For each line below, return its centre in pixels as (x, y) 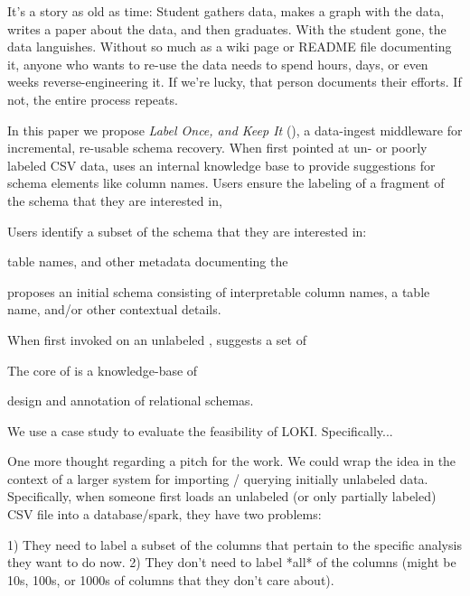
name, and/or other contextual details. (114, 309)
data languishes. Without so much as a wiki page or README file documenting (230, 47)
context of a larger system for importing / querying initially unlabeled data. (218, 478)
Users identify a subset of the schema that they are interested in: (187, 231)
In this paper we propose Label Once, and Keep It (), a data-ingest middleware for (235, 130)
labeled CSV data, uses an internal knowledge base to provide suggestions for (221, 165)
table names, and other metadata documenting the (148, 261)
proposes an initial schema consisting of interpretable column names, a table (219, 291)
